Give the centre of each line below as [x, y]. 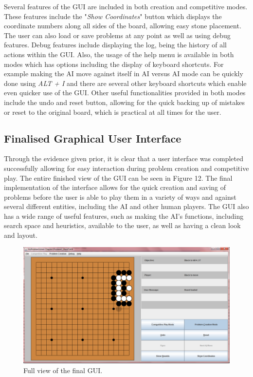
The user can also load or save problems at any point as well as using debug [117, 35]
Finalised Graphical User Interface [93, 138]
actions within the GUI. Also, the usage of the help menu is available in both [119, 54]
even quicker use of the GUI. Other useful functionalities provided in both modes [125, 93]
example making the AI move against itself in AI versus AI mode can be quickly [124, 73]
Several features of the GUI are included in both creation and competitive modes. [126, 6]
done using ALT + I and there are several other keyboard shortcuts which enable [125, 83]
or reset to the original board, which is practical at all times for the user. [113, 112]
